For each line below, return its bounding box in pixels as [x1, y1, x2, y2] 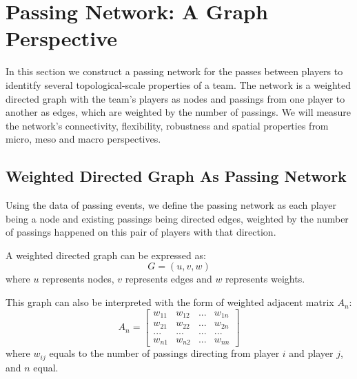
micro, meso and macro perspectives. [6, 132, 161, 146]
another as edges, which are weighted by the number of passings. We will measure [6, 105, 351, 119]
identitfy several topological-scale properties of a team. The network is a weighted [6, 77, 351, 92]
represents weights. [225, 272, 305, 286]
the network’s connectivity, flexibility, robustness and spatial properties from [6, 118, 329, 132]
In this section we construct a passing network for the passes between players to [6, 64, 343, 79]
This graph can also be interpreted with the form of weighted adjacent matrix [6, 295, 334, 309]
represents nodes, [42, 272, 114, 286]
